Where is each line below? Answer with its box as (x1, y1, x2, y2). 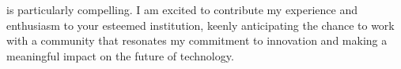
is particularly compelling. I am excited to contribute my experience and (6, 2, 357, 17)
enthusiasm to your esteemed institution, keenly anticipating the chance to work (6, 16, 395, 33)
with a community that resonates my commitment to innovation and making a (6, 32, 388, 49)
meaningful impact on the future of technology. (6, 47, 234, 64)
